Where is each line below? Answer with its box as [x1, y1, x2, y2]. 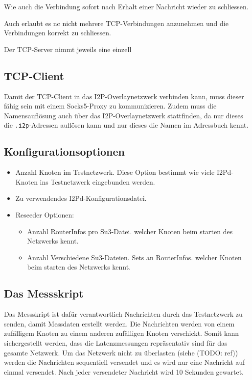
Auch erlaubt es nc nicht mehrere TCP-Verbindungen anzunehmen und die [4, 18, 229, 28]
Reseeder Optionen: [15, 210, 74, 219]
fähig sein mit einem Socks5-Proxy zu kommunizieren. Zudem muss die [4, 101, 217, 111]
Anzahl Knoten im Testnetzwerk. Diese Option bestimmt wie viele [15, 167, 215, 177]
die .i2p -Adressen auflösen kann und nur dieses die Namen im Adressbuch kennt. [4, 120, 249, 130]
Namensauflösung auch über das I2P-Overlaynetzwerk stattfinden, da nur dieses [4, 110, 243, 120]
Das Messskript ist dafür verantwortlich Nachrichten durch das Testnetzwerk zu [4, 309, 243, 319]
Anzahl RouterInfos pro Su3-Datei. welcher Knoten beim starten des [27, 226, 233, 236]
